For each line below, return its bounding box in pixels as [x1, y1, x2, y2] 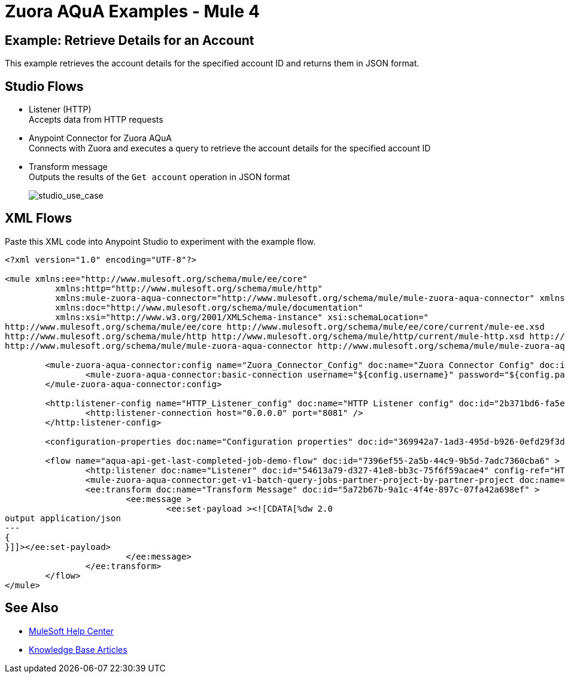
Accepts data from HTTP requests [29, 114, 163, 125]
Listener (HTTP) [29, 104, 92, 115]
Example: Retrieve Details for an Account [5, 32, 254, 48]
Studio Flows [5, 78, 84, 94]
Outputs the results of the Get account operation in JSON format [29, 172, 290, 183]
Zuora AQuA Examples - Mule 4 [5, 1, 260, 22]
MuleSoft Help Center [29, 625, 114, 636]
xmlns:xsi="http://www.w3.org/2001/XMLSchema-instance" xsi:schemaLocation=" [55, 312, 429, 322]
